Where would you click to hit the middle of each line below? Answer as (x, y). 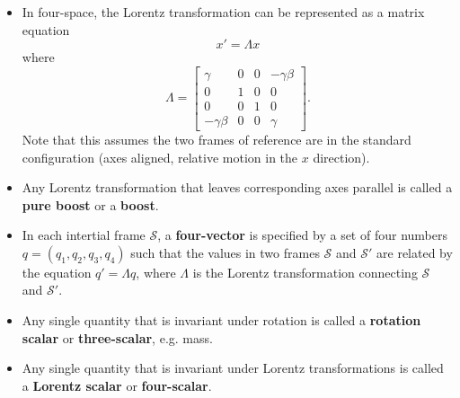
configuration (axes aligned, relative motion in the (160, 157)
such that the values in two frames (225, 252)
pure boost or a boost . (90, 204)
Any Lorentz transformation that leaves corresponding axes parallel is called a (237, 187)
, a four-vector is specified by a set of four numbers (302, 235)
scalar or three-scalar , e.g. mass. (117, 337)
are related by (415, 252)
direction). (341, 157)
